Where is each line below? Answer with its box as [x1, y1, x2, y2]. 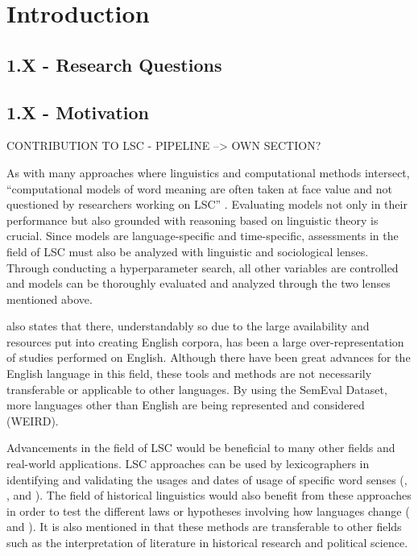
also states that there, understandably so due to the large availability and [6, 317, 370, 334]
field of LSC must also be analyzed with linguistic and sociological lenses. [6, 243, 369, 259]
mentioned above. [6, 290, 93, 307]
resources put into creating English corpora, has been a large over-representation [6, 333, 404, 350]
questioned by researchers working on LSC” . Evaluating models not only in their [6, 196, 408, 213]
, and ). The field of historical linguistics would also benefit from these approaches [6, 487, 412, 504]
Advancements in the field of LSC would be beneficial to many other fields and [6, 439, 395, 456]
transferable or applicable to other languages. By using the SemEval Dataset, [6, 380, 387, 397]
